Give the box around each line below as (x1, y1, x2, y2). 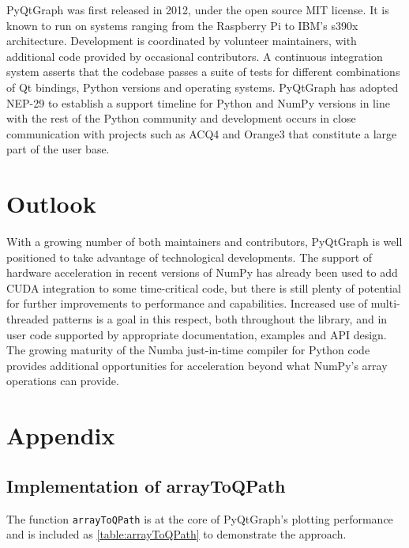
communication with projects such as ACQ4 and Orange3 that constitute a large (6, 125, 397, 142)
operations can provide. (6, 372, 119, 389)
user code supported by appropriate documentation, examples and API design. (6, 326, 387, 342)
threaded (6, 311, 49, 327)
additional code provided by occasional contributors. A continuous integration (6, 47, 383, 64)
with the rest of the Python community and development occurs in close (6, 110, 356, 127)
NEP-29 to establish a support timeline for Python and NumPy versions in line (6, 94, 390, 111)
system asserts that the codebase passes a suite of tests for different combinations (6, 63, 400, 80)
